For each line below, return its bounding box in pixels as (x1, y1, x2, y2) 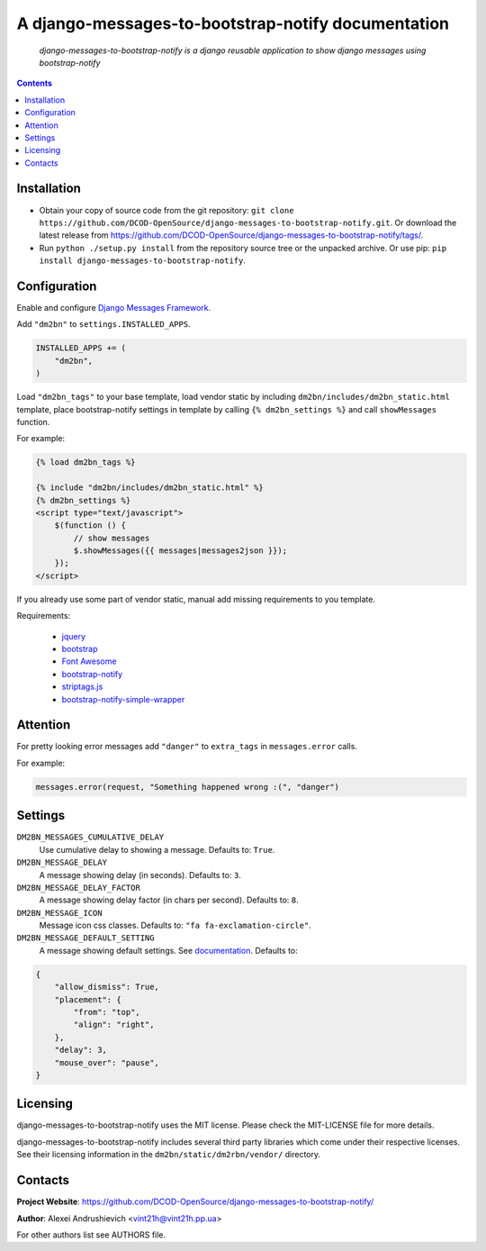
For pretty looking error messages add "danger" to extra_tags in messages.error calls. (16, 741, 357, 752)
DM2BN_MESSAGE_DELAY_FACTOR (16, 883, 141, 893)
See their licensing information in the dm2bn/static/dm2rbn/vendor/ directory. (16, 1149, 321, 1160)
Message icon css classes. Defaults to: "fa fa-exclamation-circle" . (39, 920, 312, 931)
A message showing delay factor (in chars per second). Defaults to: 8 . (39, 894, 299, 905)
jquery (61, 630, 85, 641)
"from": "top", (73, 1007, 141, 1018)
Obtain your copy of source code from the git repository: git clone (39, 204, 294, 215)
